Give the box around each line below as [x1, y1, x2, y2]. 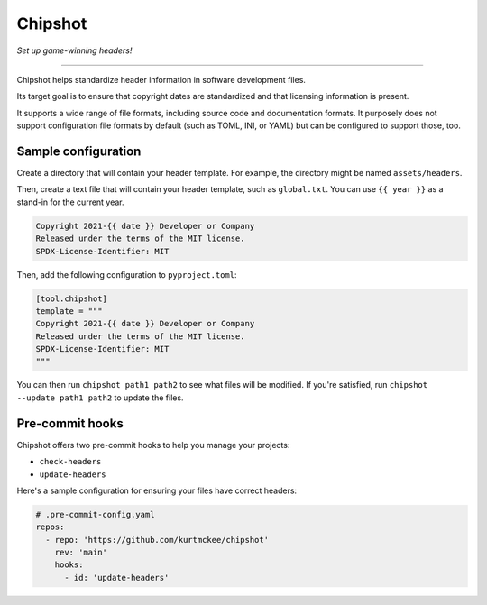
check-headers [39, 456, 102, 467]
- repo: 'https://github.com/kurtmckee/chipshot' [45, 535, 270, 545]
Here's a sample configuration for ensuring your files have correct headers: [16, 485, 298, 496]
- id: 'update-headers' [64, 573, 170, 582]
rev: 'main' [54, 547, 108, 558]
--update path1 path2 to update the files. [16, 392, 184, 403]
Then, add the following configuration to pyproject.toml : [16, 269, 237, 280]
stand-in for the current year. [16, 197, 125, 207]
